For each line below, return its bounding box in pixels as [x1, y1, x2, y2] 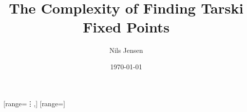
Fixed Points [83, 17, 170, 37]
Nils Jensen [109, 45, 143, 55]
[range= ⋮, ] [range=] [3, 98, 65, 108]
